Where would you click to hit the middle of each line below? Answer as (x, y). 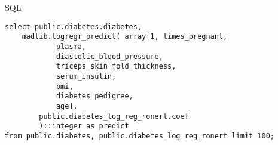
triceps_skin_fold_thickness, (116, 67)
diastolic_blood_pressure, (109, 56)
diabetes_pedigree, (94, 96)
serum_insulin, (86, 76)
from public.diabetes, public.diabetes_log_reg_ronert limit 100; (140, 136)
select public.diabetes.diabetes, (74, 27)
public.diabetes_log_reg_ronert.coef (114, 116)
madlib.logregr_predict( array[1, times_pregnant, (125, 37)
